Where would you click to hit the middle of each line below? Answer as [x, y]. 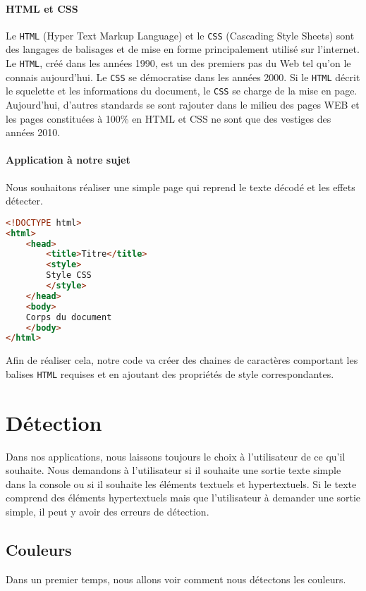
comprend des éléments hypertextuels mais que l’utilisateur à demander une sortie [183, 498]
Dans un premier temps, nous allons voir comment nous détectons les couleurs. [176, 579]
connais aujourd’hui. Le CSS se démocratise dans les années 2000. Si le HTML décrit [183, 77]
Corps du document [69, 317]
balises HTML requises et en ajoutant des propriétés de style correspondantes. [170, 373]
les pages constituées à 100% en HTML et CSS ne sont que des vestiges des [169, 118]
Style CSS [69, 275]
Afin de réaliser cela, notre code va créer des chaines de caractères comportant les [182, 360]
